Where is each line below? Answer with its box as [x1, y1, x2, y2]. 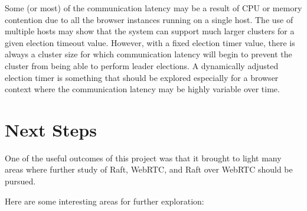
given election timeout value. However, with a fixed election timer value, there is [5, 36, 295, 48]
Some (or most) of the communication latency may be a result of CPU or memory [5, 2, 302, 14]
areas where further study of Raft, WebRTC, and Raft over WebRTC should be [5, 163, 293, 176]
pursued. [5, 175, 36, 187]
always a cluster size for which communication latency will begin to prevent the [5, 48, 292, 60]
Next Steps [5, 117, 97, 141]
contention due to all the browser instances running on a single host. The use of [5, 13, 293, 25]
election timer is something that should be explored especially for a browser [5, 71, 279, 83]
